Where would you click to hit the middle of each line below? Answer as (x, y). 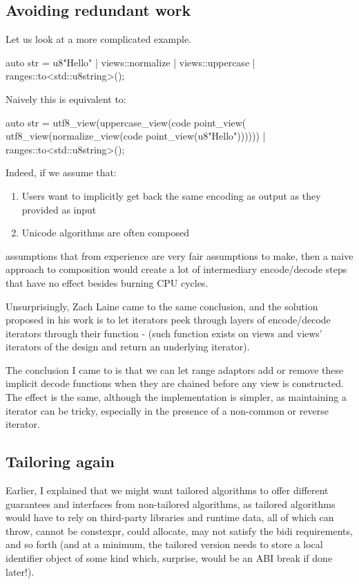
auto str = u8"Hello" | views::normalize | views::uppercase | (130, 62)
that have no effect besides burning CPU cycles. (107, 282)
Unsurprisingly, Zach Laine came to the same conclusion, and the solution (162, 306)
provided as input (59, 209)
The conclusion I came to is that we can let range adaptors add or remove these (175, 369)
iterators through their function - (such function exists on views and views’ (164, 333)
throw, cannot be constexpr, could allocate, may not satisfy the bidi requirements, (179, 530)
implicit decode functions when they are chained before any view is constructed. (175, 383)
